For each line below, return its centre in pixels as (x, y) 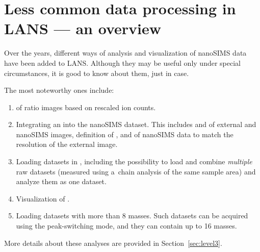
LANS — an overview (83, 28)
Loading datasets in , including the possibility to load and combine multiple (134, 161)
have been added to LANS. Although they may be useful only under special (122, 62)
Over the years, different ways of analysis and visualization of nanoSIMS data (125, 53)
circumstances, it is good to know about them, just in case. (97, 73)
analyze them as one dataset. (61, 181)
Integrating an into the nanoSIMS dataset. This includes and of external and (136, 124)
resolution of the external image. (67, 144)
